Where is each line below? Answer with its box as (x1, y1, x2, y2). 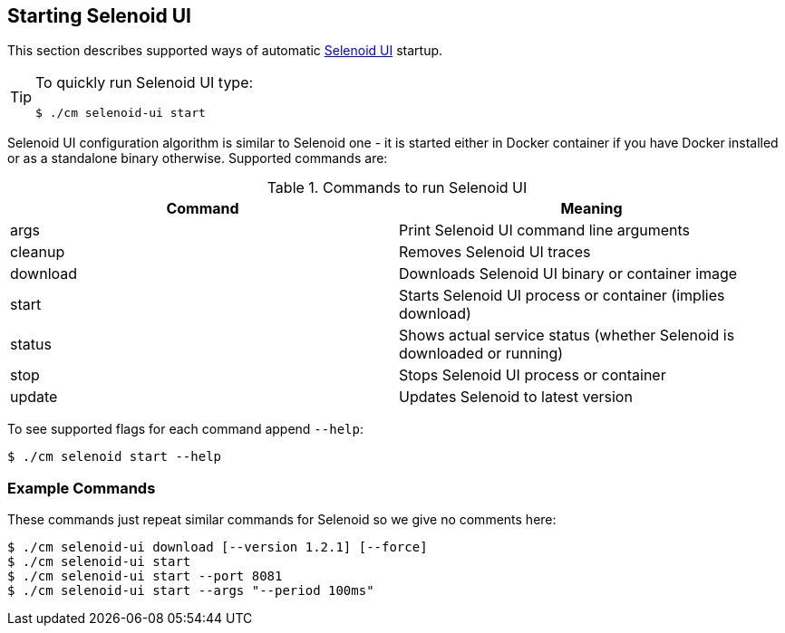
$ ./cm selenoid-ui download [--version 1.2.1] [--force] (7, 540, 428, 555)
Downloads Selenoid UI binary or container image (399, 264, 738, 283)
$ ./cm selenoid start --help (7, 449, 222, 465)
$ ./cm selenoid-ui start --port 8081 (7, 569, 283, 584)
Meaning (560, 199, 623, 218)
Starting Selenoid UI (7, 5, 191, 27)
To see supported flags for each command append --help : (7, 421, 363, 437)
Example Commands (7, 478, 156, 497)
